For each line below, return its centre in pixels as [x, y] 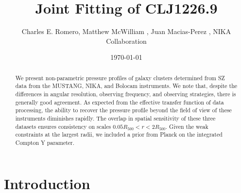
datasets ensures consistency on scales [63, 126]
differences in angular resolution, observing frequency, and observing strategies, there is [126, 94]
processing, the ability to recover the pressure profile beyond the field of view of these [123, 110]
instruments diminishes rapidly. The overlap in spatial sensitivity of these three [115, 118]
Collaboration [126, 41]
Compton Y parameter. [45, 142]
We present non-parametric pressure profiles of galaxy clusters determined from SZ [120, 78]
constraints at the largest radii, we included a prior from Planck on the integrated [119, 134]
